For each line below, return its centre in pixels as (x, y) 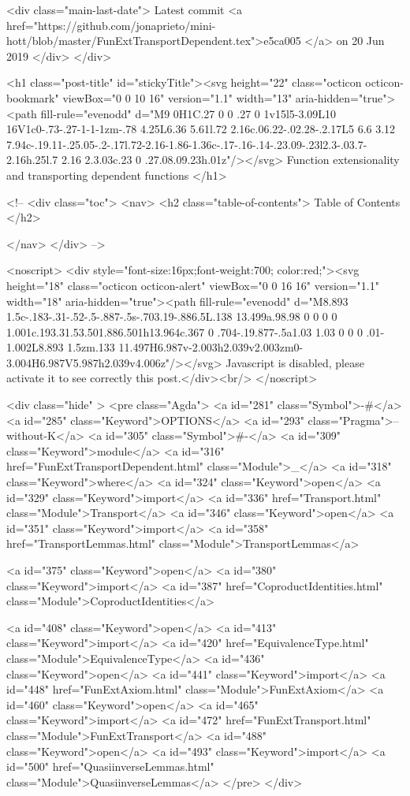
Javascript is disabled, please (295, 362)
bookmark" (33, 97)
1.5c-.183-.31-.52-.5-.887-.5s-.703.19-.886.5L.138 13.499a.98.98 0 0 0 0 (172, 316)
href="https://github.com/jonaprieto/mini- (111, 25)
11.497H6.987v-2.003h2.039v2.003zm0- (211, 347)
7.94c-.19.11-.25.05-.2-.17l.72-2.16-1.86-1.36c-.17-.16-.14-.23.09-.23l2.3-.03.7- (187, 144)
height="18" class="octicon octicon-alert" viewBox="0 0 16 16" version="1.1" (193, 285)
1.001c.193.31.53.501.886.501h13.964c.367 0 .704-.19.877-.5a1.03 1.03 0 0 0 (184, 331)
